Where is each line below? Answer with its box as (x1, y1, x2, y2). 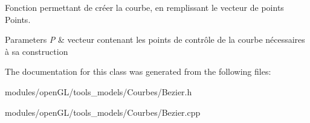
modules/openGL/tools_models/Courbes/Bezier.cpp (5, 106, 201, 118)
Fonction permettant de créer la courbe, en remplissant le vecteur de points (5, 1, 284, 13)
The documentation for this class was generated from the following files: (5, 65, 271, 78)
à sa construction (5, 45, 68, 57)
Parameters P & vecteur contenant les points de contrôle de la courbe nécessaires (5, 33, 305, 46)
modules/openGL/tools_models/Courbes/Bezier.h (5, 85, 192, 98)
